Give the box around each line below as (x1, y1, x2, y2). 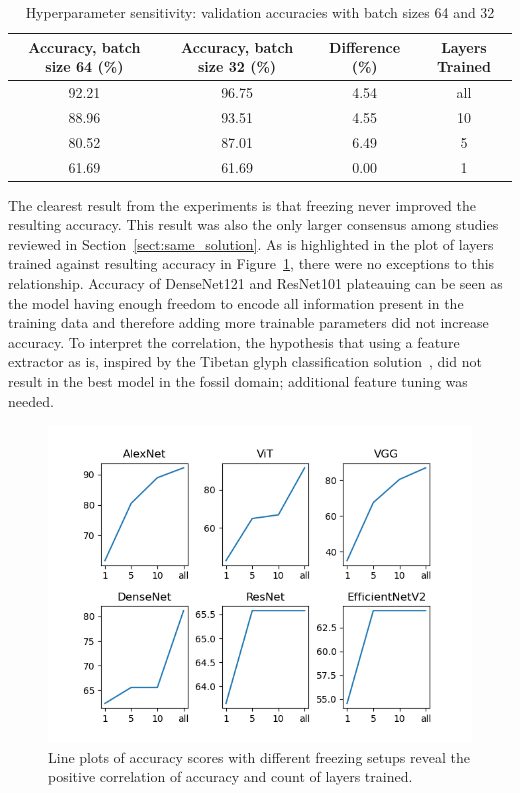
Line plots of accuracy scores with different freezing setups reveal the (48, 746, 470, 767)
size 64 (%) (45, 56, 124, 77)
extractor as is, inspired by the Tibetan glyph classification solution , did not (8, 351, 482, 372)
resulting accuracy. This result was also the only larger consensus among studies (8, 214, 499, 235)
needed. (8, 390, 54, 411)
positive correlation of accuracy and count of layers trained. (48, 766, 413, 787)
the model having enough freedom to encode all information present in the (8, 292, 464, 313)
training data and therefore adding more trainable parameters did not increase (8, 312, 489, 333)
